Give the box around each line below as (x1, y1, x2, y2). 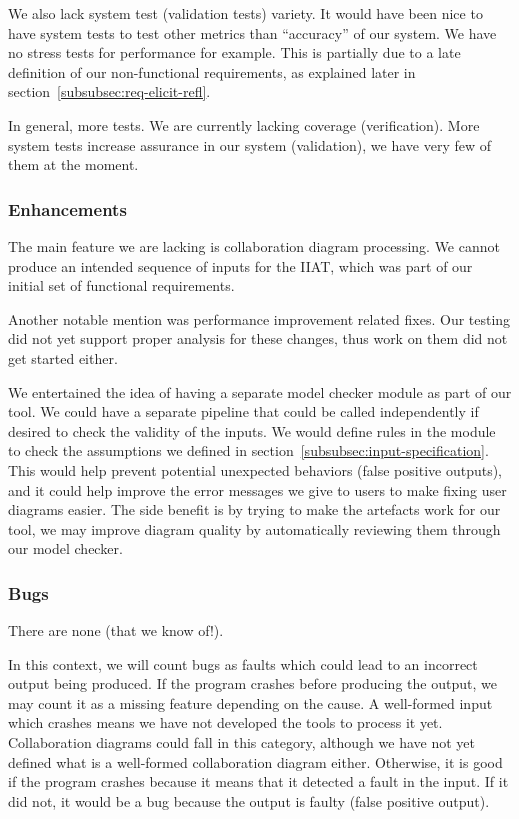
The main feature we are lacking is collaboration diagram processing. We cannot (8, 235, 500, 256)
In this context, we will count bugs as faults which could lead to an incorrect (8, 653, 478, 674)
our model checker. (8, 538, 123, 559)
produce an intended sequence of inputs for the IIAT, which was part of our (8, 255, 473, 276)
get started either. (8, 347, 118, 368)
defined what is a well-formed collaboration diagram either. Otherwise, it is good (8, 751, 503, 772)
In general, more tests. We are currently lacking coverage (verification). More (8, 114, 480, 135)
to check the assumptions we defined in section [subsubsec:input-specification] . (8, 440, 489, 461)
